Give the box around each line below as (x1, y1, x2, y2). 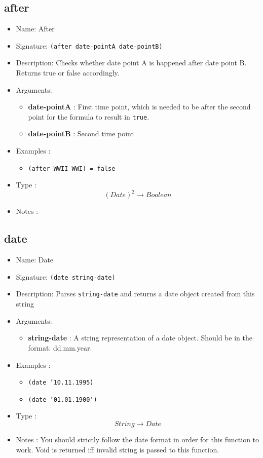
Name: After (16, 23, 55, 34)
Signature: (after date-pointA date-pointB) (16, 40, 163, 51)
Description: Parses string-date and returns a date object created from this (16, 288, 255, 299)
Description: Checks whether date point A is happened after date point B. (16, 57, 247, 68)
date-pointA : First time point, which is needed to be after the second (28, 101, 251, 112)
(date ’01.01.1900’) (28, 396, 97, 403)
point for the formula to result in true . (28, 111, 149, 122)
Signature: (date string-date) (16, 271, 116, 282)
